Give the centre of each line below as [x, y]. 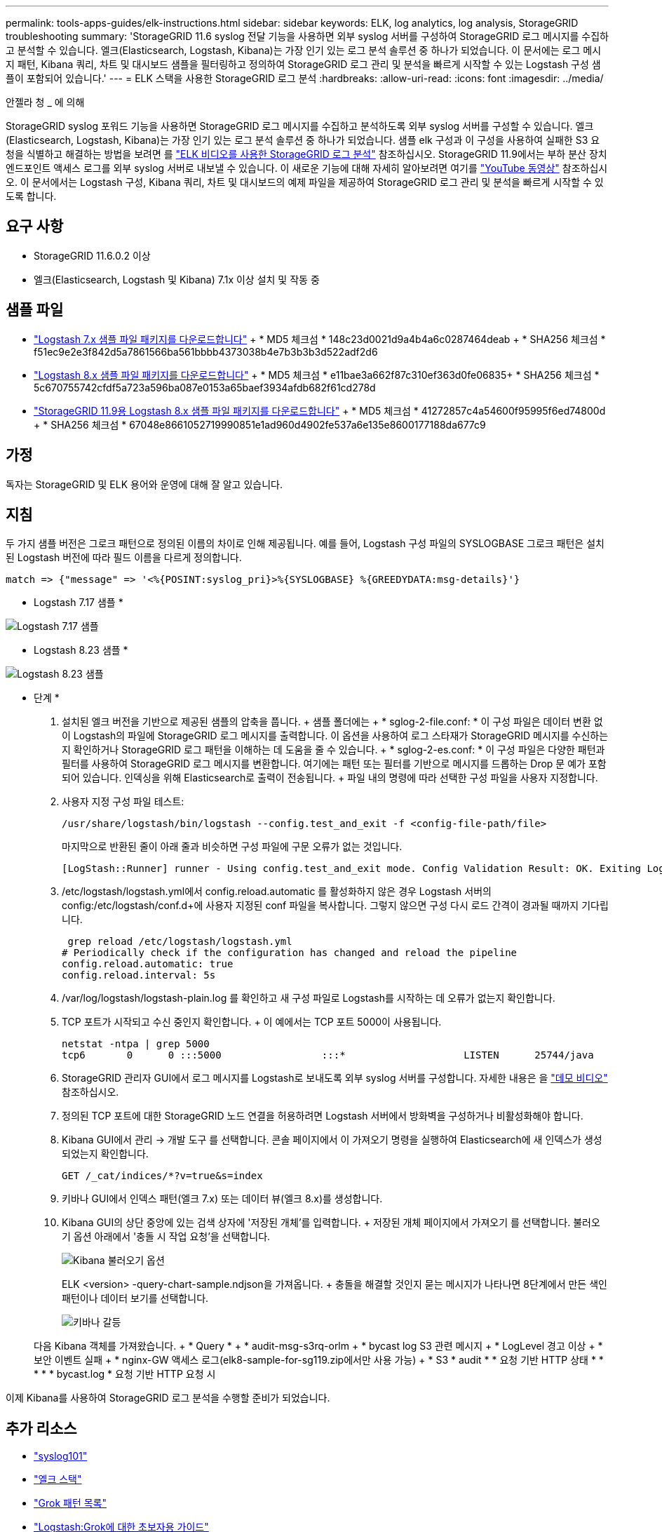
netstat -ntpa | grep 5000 [136, 1044]
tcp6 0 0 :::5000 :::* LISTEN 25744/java [328, 1055]
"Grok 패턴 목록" [70, 1503]
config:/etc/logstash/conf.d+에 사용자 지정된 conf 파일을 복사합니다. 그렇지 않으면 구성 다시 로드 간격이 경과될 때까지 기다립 [335, 906]
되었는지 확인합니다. [105, 1154]
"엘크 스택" [58, 1479]
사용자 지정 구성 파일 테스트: [123, 802]
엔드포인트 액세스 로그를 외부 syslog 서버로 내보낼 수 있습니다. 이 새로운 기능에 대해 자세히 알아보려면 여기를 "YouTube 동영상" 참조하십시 [307, 168]
